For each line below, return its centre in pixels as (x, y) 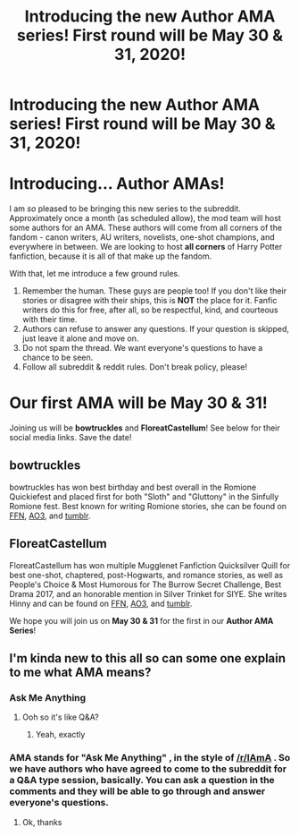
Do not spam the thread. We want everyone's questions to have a (142, 348)
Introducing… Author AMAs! (117, 184)
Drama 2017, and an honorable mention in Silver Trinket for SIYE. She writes (148, 593)
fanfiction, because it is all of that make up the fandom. (111, 256)
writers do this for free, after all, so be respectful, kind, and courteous (150, 310)
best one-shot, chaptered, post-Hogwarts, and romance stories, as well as (146, 575)
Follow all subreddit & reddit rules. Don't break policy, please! (135, 367)
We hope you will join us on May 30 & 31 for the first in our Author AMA (141, 620)
